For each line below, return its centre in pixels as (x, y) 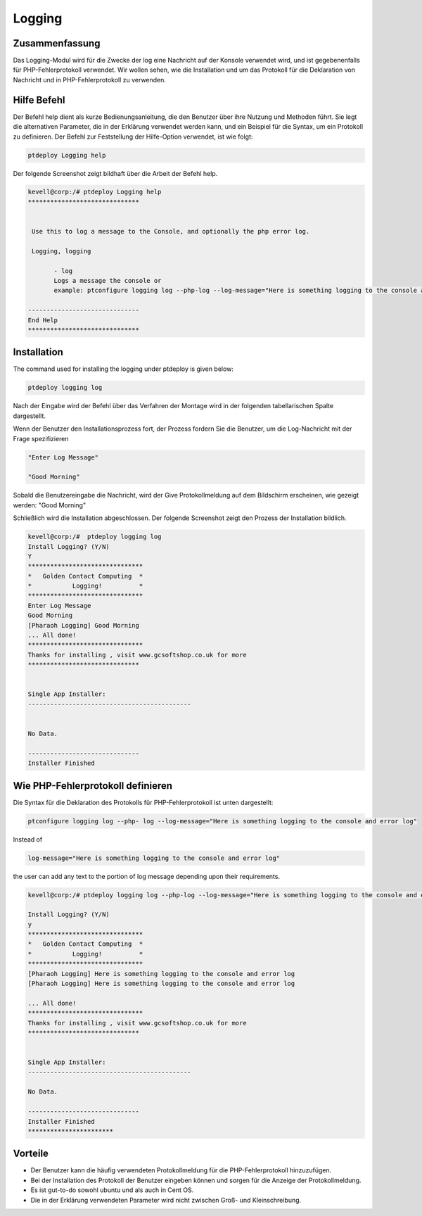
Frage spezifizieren (41, 438)
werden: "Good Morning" (50, 505)
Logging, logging (62, 251)
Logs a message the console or (108, 280)
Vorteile (31, 1154)
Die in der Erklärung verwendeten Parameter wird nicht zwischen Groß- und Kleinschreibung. (166, 1200)
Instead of (28, 839)
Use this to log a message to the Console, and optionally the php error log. (171, 232)
